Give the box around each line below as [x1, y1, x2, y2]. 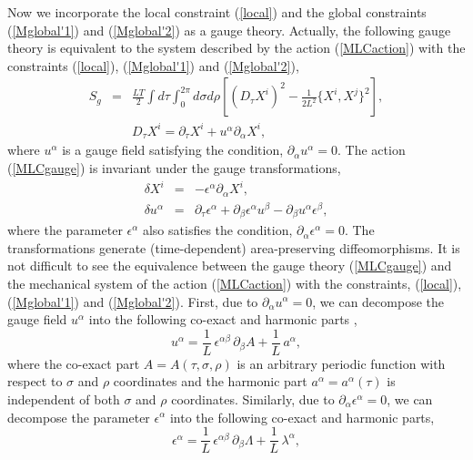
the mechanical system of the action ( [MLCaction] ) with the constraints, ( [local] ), [7, 273, 462, 292]
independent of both [7, 389, 120, 408]
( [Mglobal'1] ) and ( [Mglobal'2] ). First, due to [7, 291, 258, 311]
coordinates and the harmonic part [113, 372, 307, 391]
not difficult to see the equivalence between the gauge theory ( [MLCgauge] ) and [7, 256, 452, 275]
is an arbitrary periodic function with [236, 353, 446, 373]
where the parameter [7, 220, 123, 240]
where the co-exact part [7, 353, 140, 373]
